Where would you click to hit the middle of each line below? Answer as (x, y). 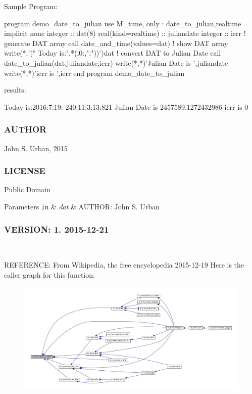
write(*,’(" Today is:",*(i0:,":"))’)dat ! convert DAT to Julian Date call (113, 53)
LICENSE (25, 171)
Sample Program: (31, 6)
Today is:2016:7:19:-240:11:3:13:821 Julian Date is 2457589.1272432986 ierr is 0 (126, 106)
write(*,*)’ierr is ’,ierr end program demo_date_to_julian (94, 73)
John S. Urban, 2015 (36, 148)
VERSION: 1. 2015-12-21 (57, 229)
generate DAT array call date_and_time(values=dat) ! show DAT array (116, 43)
